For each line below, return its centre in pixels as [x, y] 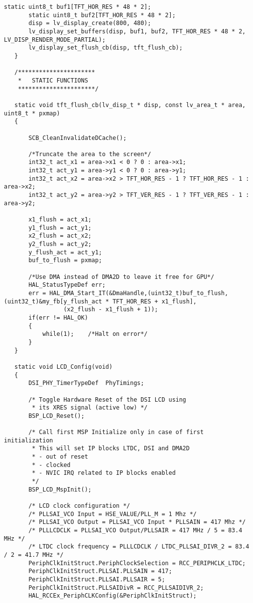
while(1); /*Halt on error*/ [95, 334]
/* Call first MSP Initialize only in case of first [116, 432]
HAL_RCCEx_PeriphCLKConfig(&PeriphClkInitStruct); [113, 596]
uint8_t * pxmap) [32, 113]
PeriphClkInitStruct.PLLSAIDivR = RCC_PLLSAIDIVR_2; [116, 588]
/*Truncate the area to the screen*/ [90, 154]
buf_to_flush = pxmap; [65, 260]
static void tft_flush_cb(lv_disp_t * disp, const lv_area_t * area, [130, 105]
